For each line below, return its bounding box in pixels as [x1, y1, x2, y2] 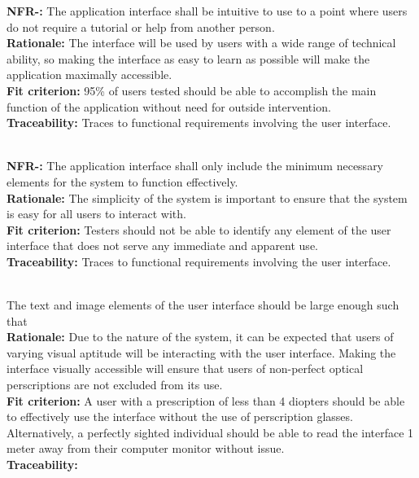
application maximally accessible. [7, 66, 172, 83]
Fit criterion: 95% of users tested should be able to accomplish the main [7, 81, 377, 99]
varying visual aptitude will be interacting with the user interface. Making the [7, 344, 396, 361]
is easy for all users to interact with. [7, 205, 186, 222]
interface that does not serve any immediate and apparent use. [7, 237, 318, 254]
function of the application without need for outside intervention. [7, 98, 331, 115]
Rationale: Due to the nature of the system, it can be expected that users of [7, 328, 394, 345]
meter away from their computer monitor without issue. [7, 440, 285, 457]
